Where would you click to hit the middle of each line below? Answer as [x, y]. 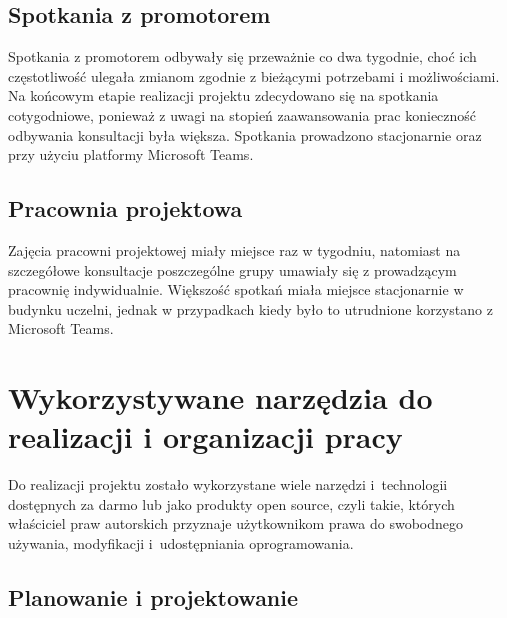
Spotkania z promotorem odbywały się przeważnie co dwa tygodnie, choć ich [242, 56]
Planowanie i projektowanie [153, 597]
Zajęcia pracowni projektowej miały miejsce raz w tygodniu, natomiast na [234, 249]
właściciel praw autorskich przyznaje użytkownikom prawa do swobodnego [236, 523]
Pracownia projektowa [125, 208]
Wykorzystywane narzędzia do [220, 397]
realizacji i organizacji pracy [205, 436]
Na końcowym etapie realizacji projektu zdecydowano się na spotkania [223, 95]
